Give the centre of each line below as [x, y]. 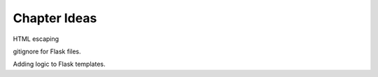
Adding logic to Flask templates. [59, 64]
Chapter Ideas [55, 18]
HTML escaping [36, 39]
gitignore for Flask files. [47, 51]
